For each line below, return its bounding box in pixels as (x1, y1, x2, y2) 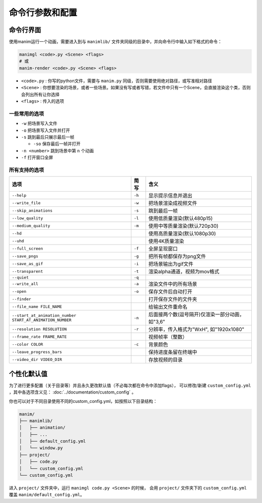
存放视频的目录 (148, 357, 183, 363)
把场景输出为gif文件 (148, 261, 194, 268)
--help (12, 193, 27, 198)
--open (12, 288, 27, 294)
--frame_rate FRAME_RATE (12, 334, 67, 339)
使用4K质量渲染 (148, 238, 184, 245)
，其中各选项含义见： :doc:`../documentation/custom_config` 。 (9, 389, 136, 395)
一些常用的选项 (9, 110, 44, 117)
